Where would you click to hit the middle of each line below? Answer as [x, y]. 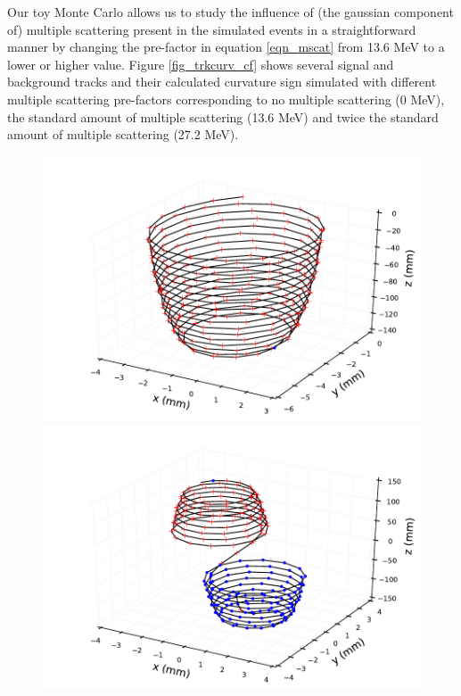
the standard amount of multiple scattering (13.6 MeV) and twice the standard [223, 116]
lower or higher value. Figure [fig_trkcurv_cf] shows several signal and [201, 64]
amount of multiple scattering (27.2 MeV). [123, 134]
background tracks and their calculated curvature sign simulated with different [222, 82]
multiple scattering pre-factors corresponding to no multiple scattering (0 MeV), [226, 99]
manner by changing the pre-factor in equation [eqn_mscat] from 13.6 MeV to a [226, 47]
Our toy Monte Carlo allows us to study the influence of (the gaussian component [230, 12]
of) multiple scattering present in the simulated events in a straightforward [212, 29]
